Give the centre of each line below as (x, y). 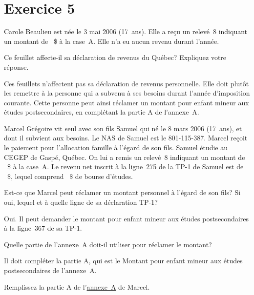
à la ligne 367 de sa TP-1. (43, 228)
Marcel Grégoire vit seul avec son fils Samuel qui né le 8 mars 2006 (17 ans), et (123, 128)
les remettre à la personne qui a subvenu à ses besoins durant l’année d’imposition (127, 93)
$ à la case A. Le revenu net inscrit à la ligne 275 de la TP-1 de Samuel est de (125, 167)
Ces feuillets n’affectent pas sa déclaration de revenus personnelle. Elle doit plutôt (127, 83)
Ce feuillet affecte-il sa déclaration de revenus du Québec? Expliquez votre (115, 57)
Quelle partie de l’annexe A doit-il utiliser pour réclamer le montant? (108, 244)
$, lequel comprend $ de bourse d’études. (70, 176)
